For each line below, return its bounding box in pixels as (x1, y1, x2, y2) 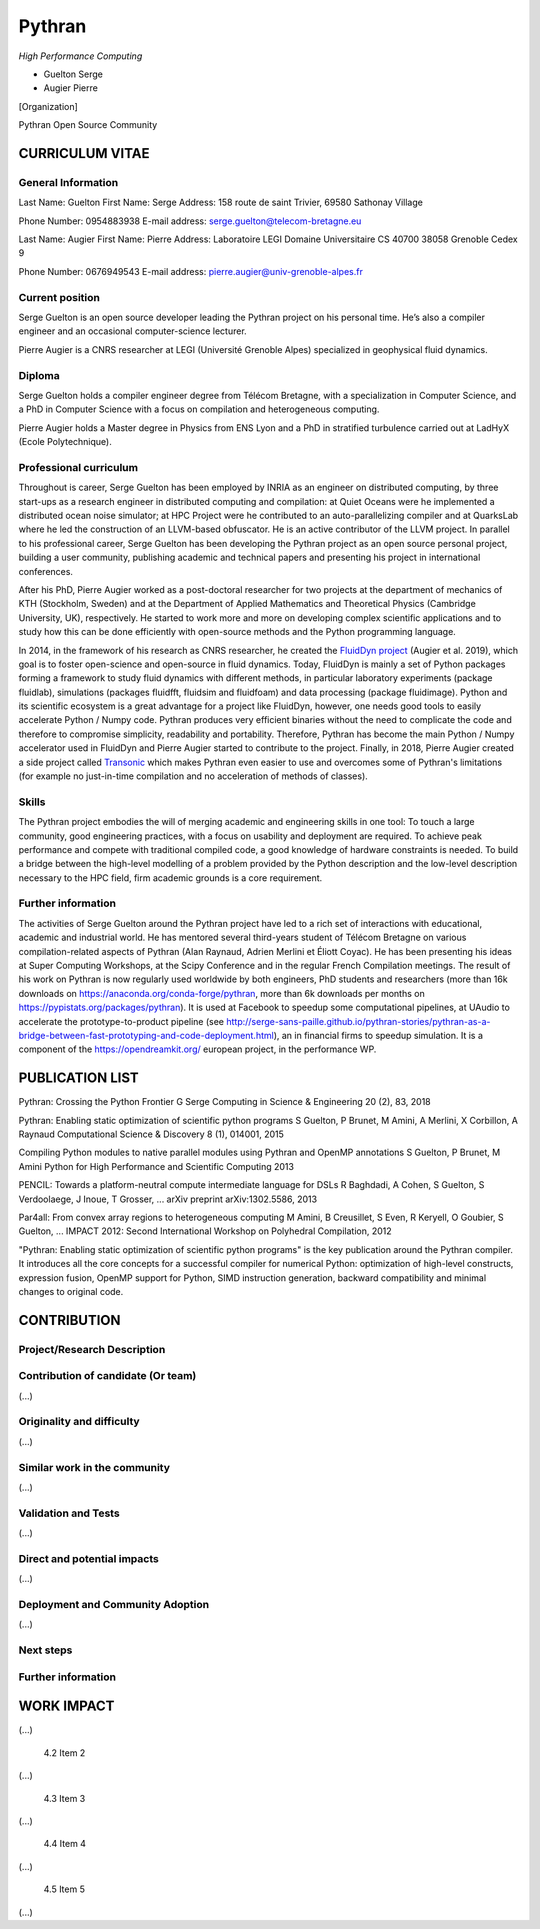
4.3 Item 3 (43, 1792, 86, 1804)
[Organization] (18, 100, 79, 112)
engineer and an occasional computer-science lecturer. (18, 325, 247, 337)
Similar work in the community (18, 1460, 170, 1474)
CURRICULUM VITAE (18, 145, 150, 162)
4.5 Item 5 (43, 1883, 85, 1895)
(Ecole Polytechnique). (18, 436, 112, 448)
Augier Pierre (43, 82, 99, 94)
